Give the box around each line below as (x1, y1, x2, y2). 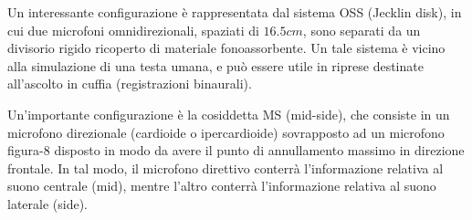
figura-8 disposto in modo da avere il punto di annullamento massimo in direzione (7, 141, 465, 160)
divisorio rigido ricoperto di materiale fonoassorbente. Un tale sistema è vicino (7, 38, 446, 58)
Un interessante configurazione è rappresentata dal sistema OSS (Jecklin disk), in (7, 3, 462, 21)
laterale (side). (7, 194, 89, 213)
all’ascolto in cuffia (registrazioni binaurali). (7, 74, 252, 93)
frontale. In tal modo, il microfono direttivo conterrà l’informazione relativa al (7, 158, 444, 177)
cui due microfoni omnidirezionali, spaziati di (7, 20, 259, 39)
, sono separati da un (302, 20, 421, 39)
